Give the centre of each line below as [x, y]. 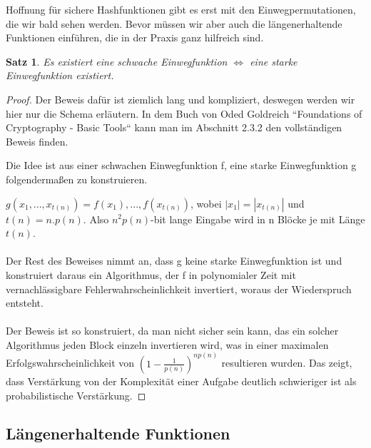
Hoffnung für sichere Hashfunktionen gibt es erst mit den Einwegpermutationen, [181, 9]
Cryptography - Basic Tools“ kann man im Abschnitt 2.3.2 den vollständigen [174, 127]
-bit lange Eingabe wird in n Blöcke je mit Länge [258, 219]
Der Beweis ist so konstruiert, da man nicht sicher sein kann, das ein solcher [172, 331]
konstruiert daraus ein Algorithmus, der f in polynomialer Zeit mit [151, 274]
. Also [96, 219]
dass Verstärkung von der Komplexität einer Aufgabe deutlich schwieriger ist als [181, 381]
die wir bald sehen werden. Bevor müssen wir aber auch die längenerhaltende [174, 23]
